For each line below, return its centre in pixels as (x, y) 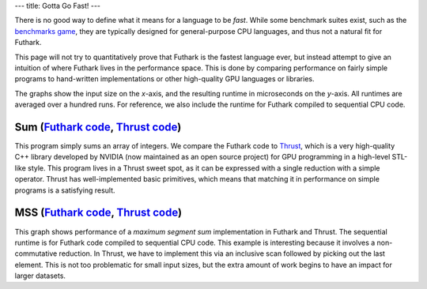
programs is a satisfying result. (65, 190)
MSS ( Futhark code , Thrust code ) (98, 213)
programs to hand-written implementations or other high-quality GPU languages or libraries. (164, 79)
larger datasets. (40, 276)
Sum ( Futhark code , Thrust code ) (98, 127)
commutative (36, 253)
